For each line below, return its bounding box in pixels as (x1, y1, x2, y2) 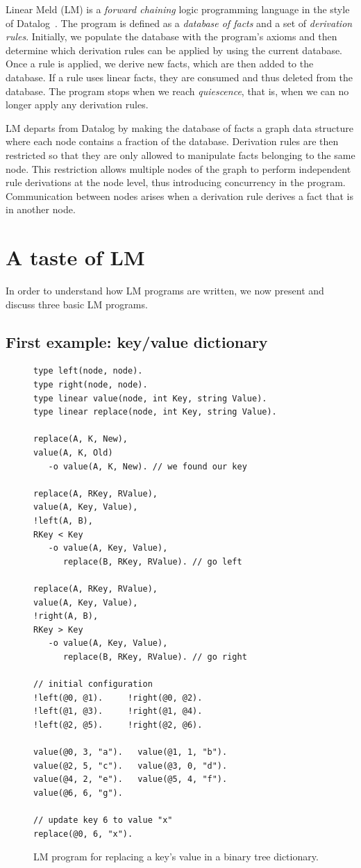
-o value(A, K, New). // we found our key (48, 461, 247, 471)
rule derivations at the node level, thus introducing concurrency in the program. (6, 175, 346, 190)
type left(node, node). (33, 366, 143, 376)
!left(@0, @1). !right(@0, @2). (33, 692, 203, 703)
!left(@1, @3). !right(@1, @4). (33, 706, 203, 717)
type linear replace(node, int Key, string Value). (33, 407, 277, 417)
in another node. (6, 202, 76, 217)
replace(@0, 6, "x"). (33, 828, 133, 839)
